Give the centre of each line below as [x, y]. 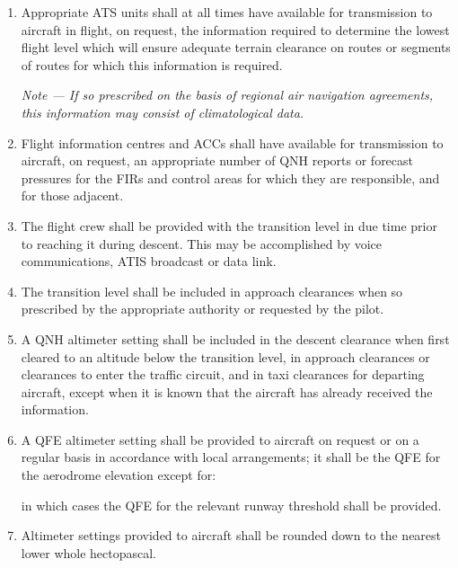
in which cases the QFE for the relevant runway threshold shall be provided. [231, 505]
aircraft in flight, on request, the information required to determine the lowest [235, 29]
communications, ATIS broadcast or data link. [149, 261]
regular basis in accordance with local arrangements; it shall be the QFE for [231, 457]
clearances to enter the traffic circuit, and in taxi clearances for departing [223, 374]
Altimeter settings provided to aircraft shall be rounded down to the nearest [231, 535]
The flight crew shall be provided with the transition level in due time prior [229, 225]
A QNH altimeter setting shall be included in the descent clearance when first [235, 338]
